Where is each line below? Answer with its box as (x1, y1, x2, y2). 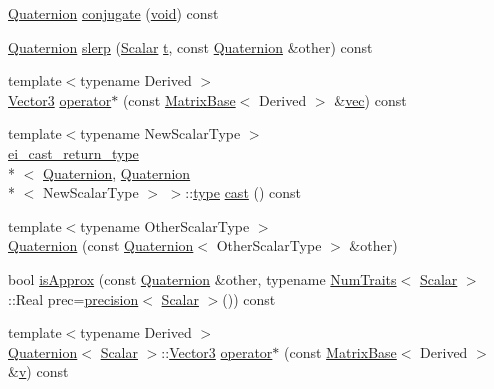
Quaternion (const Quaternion (8, 235, 194, 256)
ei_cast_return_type (8, 142, 139, 163)
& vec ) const (334, 89, 407, 110)
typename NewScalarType (80, 123, 241, 144)
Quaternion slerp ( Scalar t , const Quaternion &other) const (8, 36, 373, 57)
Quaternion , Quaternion (43, 162, 191, 183)
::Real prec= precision (8, 288, 139, 309)
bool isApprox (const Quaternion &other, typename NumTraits (8, 268, 397, 289)
